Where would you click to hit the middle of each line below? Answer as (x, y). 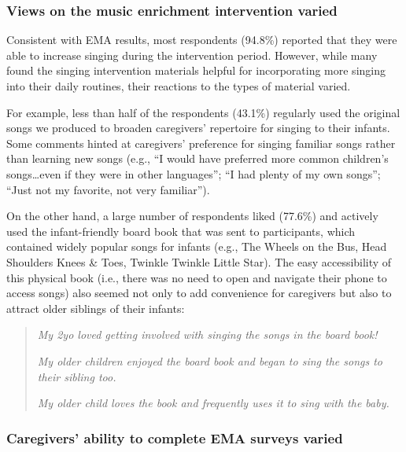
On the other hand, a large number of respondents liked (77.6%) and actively (192, 216)
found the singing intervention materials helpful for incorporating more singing (196, 70)
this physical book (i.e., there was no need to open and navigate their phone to (197, 277)
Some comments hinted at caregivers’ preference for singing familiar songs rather (201, 143)
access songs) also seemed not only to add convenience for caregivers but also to (199, 293)
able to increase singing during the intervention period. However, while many (192, 55)
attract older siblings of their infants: (96, 308)
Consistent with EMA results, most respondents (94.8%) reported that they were (202, 40)
